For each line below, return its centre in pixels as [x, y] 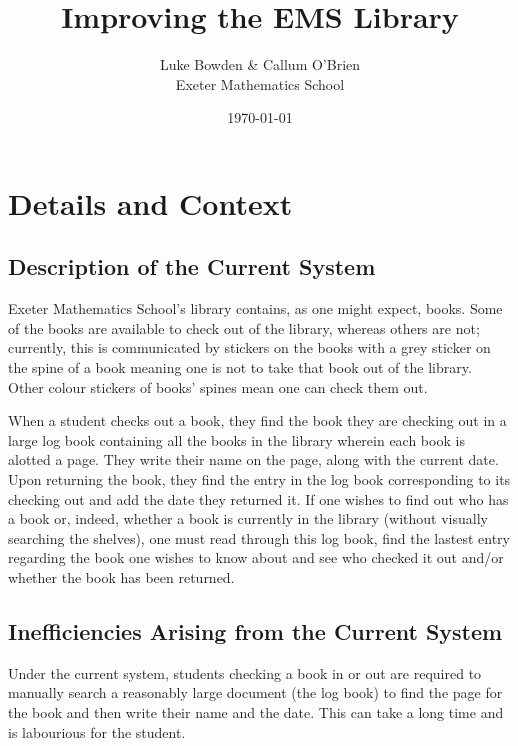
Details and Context [150, 202]
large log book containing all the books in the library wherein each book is [236, 439]
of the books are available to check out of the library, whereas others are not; [244, 327]
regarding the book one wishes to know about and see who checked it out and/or [256, 557]
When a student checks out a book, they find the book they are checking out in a [257, 420]
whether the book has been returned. [121, 577]
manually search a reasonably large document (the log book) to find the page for [255, 692]
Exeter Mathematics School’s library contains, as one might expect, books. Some [255, 308]
